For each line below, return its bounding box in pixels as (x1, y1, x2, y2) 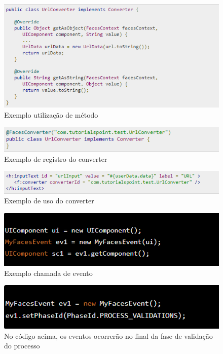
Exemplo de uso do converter (4, 195, 94, 206)
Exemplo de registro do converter (4, 153, 107, 164)
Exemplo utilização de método (4, 109, 98, 120)
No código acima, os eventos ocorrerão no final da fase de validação (4, 330, 213, 341)
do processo (4, 340, 40, 351)
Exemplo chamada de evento (4, 267, 93, 278)
